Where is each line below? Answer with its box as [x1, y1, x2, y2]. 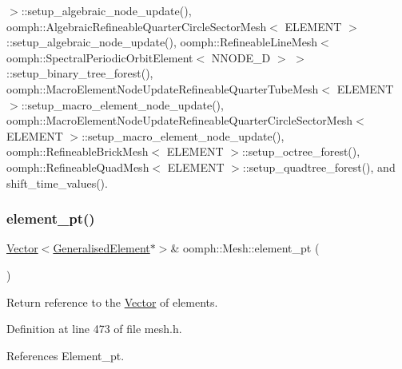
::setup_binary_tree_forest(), [6, 65, 153, 81]
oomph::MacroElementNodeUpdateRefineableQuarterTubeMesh [6, 80, 319, 97]
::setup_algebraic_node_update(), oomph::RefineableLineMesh [6, 34, 318, 50]
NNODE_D [211, 49, 271, 65]
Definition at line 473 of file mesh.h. [6, 320, 182, 337]
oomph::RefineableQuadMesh [6, 158, 149, 175]
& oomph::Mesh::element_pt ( [170, 240, 320, 256]
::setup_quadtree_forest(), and [242, 158, 396, 175]
